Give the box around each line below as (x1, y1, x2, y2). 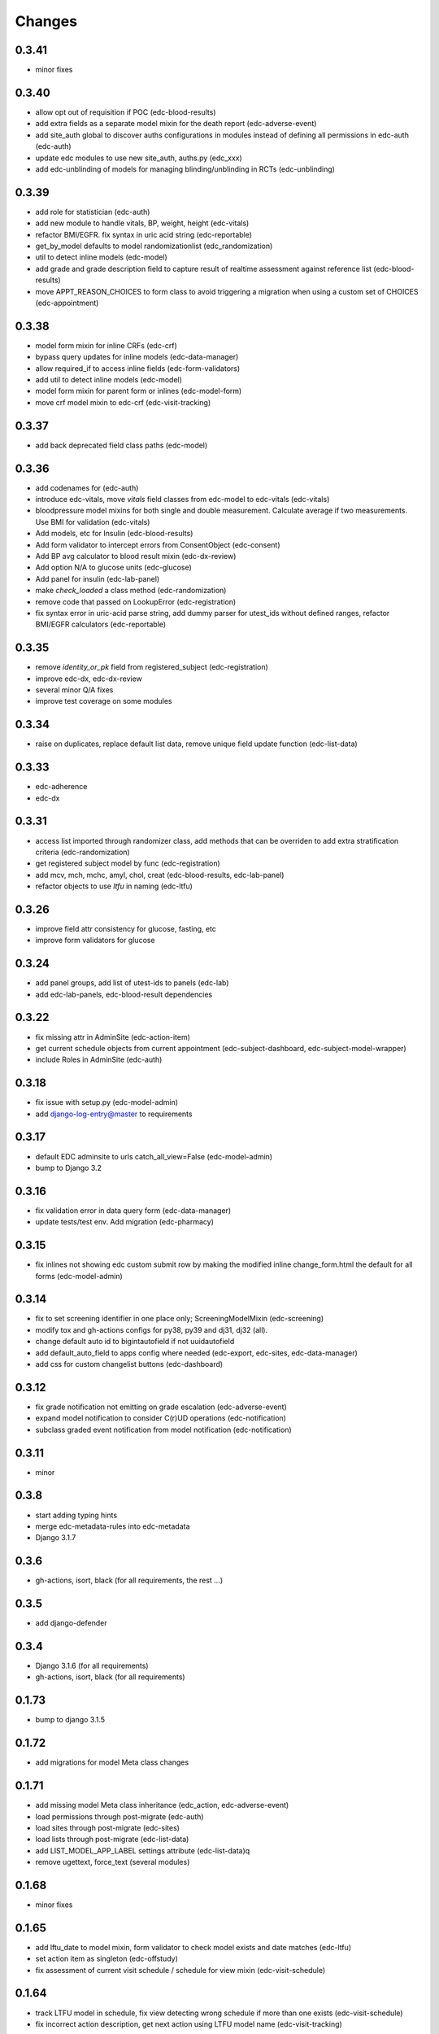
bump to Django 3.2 (35, 1163, 102, 1172)
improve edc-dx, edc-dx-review (35, 674, 142, 683)
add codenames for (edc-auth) (35, 482, 139, 492)
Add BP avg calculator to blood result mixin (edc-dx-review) (35, 551, 237, 561)
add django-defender (35, 1618, 107, 1628)
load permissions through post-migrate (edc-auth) (35, 1811, 204, 1822)
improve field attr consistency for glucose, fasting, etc (35, 923, 217, 933)
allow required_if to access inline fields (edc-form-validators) (35, 363, 241, 373)
